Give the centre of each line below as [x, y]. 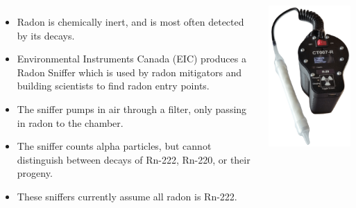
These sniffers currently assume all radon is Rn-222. [127, 196]
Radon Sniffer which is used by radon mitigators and [129, 72]
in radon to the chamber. [70, 122]
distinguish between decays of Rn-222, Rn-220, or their [134, 159]
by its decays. [46, 35]
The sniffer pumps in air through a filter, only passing [132, 109]
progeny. [35, 173]
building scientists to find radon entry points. [113, 86]
